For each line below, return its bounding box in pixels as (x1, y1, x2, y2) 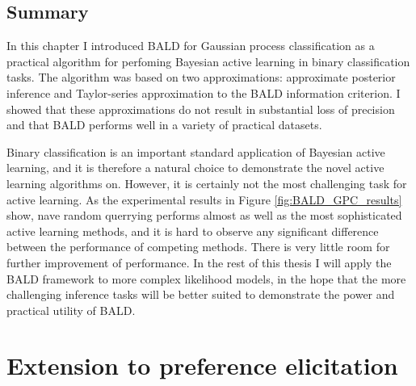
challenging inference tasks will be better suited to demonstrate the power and (6, 286, 395, 303)
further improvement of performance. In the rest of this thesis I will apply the (6, 254, 392, 271)
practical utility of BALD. (6, 301, 136, 318)
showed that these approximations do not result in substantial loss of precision (6, 100, 395, 117)
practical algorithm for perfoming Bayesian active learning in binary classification (6, 52, 410, 69)
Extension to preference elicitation (6, 349, 398, 382)
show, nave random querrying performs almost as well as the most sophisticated (6, 207, 402, 224)
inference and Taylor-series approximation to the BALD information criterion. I (6, 84, 401, 101)
